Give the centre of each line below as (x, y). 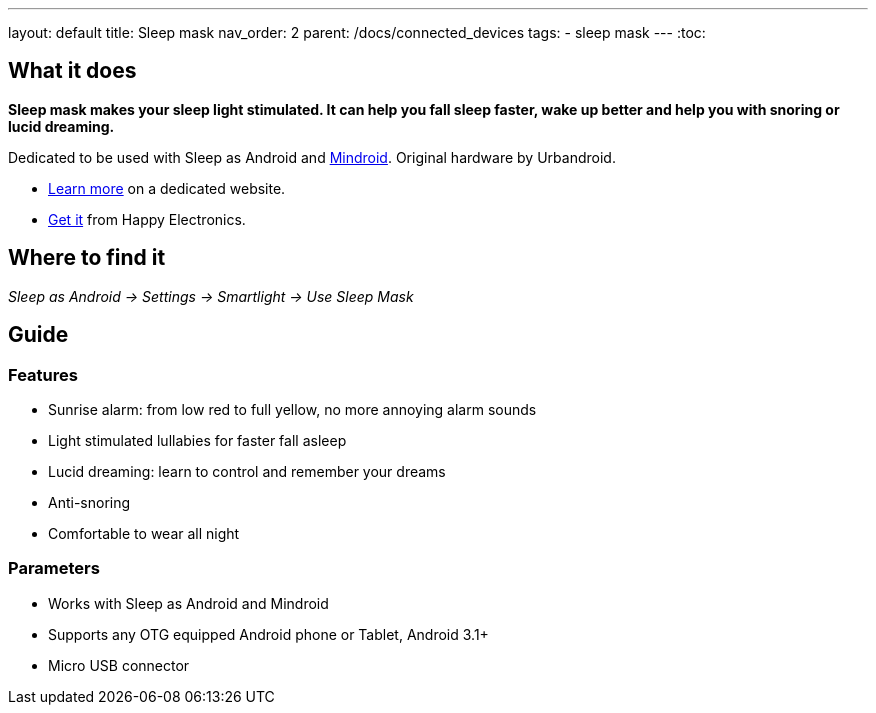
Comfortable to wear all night (144, 533)
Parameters (54, 568)
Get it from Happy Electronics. (147, 219)
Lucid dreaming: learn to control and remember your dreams (247, 471)
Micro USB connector (119, 665)
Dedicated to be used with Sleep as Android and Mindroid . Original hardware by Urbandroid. (312, 157)
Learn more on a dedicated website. (167, 188)
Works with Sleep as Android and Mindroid (188, 603)
